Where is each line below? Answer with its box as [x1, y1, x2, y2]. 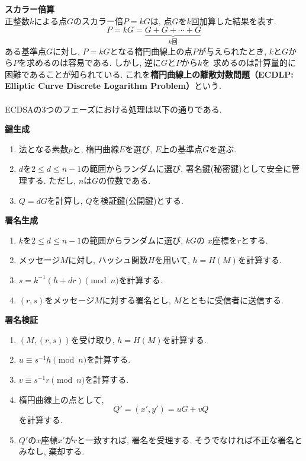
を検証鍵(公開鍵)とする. [92, 194, 183, 206]
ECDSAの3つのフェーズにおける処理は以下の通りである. [5, 103, 222, 115]
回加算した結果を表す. [191, 14, 276, 27]
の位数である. [98, 174, 151, 186]
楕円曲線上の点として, [18, 393, 104, 405]
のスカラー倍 [73, 14, 123, 27]
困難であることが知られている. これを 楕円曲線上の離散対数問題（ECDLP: [5, 68, 294, 80]
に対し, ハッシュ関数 [68, 254, 148, 266]
